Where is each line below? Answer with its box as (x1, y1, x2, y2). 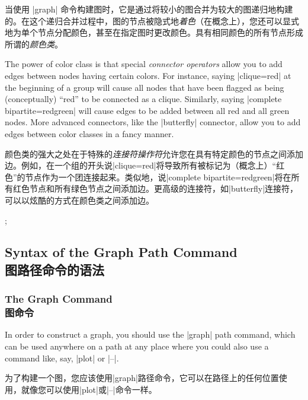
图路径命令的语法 (5, 260, 104, 278)
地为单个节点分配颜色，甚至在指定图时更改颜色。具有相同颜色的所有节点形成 (5, 26, 303, 39)
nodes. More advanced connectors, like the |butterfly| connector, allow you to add (5, 116, 301, 128)
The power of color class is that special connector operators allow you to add (5, 58, 283, 70)
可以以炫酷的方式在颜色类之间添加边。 (5, 193, 154, 206)
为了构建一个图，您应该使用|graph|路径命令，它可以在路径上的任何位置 (5, 372, 279, 384)
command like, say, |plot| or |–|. (5, 351, 119, 364)
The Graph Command (5, 291, 113, 306)
